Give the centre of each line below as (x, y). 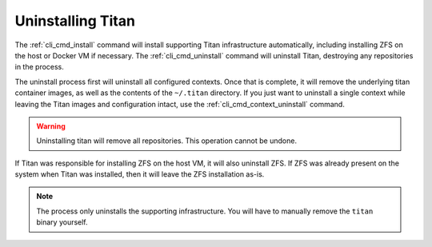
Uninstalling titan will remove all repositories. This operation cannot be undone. (167, 141)
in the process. (39, 67)
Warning (51, 126)
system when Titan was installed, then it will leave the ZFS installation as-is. (140, 174)
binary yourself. (62, 222)
